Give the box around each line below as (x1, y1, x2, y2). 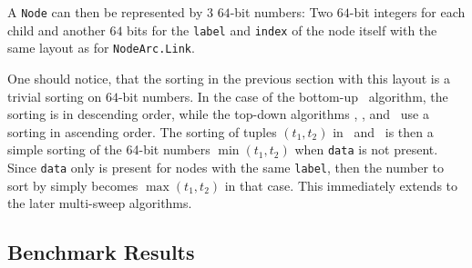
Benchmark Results (7, 238, 195, 266)
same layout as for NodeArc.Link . (7, 38, 195, 57)
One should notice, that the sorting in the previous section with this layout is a (7, 68, 450, 87)
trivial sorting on (7, 86, 102, 105)
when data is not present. (294, 140, 438, 159)
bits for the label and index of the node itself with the (127, 20, 437, 39)
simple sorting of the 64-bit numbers (7, 140, 210, 159)
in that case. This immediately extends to (224, 175, 458, 194)
